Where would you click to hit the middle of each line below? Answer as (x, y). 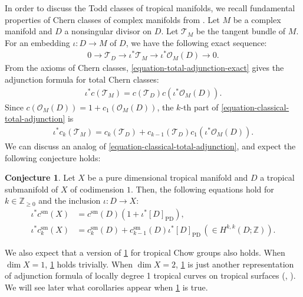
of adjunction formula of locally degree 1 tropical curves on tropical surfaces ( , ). (150, 275)
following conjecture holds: (53, 157)
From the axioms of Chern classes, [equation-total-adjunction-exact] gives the (144, 68)
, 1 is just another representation (235, 264)
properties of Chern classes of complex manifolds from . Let (112, 19)
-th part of (200, 107)
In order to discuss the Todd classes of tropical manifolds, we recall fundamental (150, 8)
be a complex (257, 19)
